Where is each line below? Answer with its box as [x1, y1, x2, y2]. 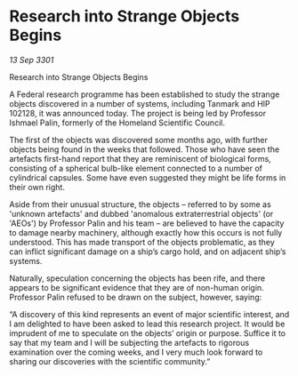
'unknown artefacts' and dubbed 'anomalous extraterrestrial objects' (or [9, 208, 274, 219]
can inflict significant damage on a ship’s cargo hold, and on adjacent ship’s [9, 246, 286, 257]
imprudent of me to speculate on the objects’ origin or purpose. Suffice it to [9, 327, 286, 339]
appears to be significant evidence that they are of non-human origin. [9, 282, 264, 292]
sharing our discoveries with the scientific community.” [9, 356, 211, 366]
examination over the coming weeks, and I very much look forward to [9, 347, 263, 357]
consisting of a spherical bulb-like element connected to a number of [9, 163, 262, 173]
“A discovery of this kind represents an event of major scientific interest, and [9, 308, 290, 319]
